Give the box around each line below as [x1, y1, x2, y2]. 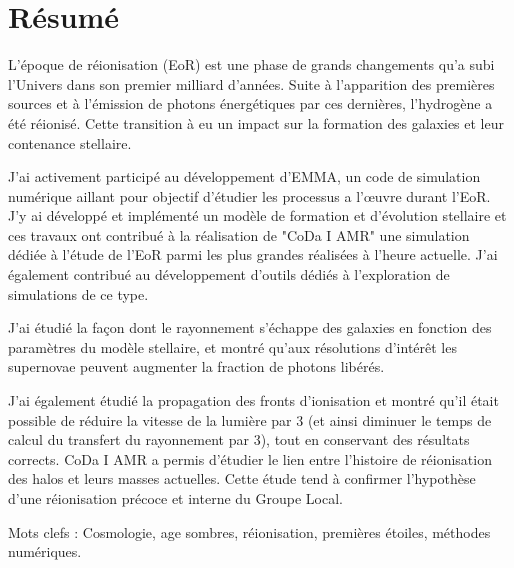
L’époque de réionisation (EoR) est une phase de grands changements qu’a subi [8, 54, 495, 75]
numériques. [8, 541, 82, 562]
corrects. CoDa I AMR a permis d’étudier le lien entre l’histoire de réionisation [8, 448, 492, 469]
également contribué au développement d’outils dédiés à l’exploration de [8, 264, 450, 285]
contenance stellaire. [8, 132, 132, 153]
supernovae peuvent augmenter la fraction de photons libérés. [8, 356, 385, 377]
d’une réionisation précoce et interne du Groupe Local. [8, 488, 343, 508]
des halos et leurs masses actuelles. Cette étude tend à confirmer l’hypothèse [8, 468, 476, 489]
